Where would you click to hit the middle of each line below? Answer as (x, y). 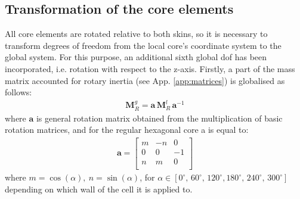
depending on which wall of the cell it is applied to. (99, 189)
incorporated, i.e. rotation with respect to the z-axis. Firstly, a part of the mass (150, 68)
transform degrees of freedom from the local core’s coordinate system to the (143, 45)
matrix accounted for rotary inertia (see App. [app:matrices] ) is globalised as (145, 80)
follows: (18, 92)
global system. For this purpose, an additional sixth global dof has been (136, 57)
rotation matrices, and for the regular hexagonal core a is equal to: (127, 130)
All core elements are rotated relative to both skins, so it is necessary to (136, 34)
